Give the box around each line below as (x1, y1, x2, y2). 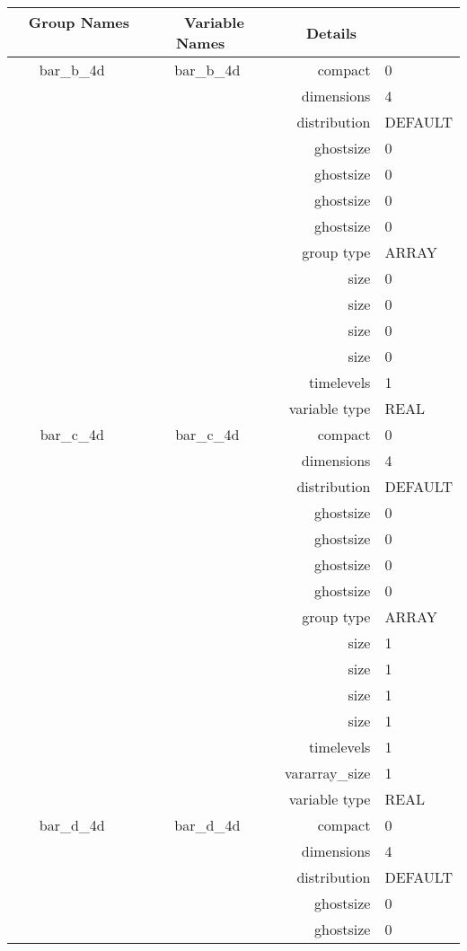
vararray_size (285, 762, 371, 783)
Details (305, 22, 357, 43)
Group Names (28, 12, 130, 32)
